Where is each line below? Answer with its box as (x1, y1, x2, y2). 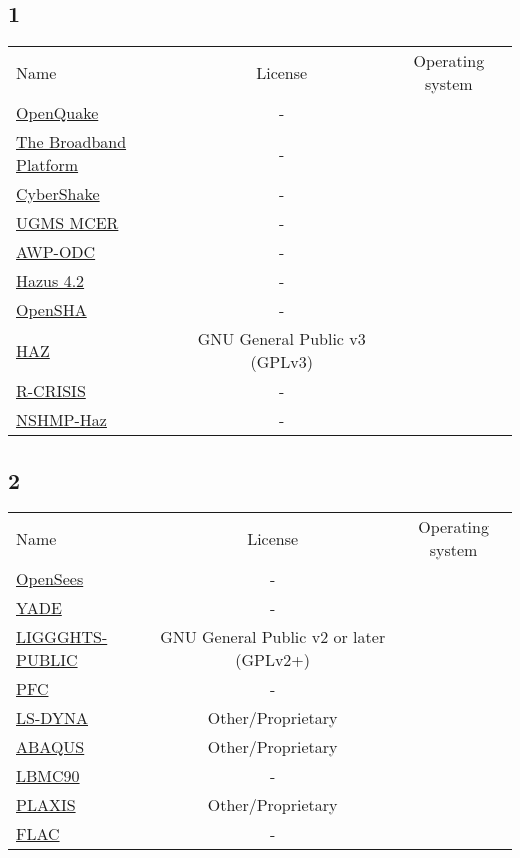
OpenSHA (16, 298, 87, 322)
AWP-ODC (16, 240, 96, 264)
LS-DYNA (16, 706, 89, 730)
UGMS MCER (16, 211, 119, 235)
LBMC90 (16, 764, 80, 788)
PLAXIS (16, 793, 76, 817)
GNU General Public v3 (197, 327, 366, 351)
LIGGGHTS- (16, 625, 108, 649)
